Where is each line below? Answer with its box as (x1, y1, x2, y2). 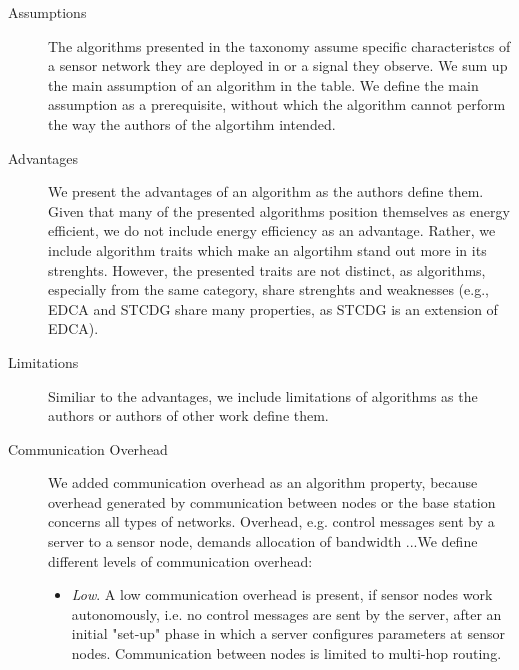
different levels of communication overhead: (48, 550, 313, 571)
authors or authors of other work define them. (48, 405, 329, 426)
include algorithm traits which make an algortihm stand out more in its (48, 239, 487, 260)
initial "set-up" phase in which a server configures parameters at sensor (71, 623, 505, 644)
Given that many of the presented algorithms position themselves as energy (48, 200, 510, 221)
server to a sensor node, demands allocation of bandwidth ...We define (48, 531, 478, 552)
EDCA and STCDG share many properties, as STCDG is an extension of (48, 298, 498, 319)
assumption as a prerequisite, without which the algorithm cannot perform (48, 94, 506, 115)
